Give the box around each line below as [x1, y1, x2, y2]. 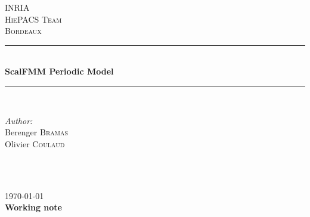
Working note [5, 201, 62, 213]
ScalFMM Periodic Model [5, 65, 114, 77]
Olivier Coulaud [5, 137, 65, 150]
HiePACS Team [5, 13, 62, 25]
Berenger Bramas [5, 126, 68, 138]
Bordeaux [5, 24, 42, 37]
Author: [5, 114, 33, 126]
